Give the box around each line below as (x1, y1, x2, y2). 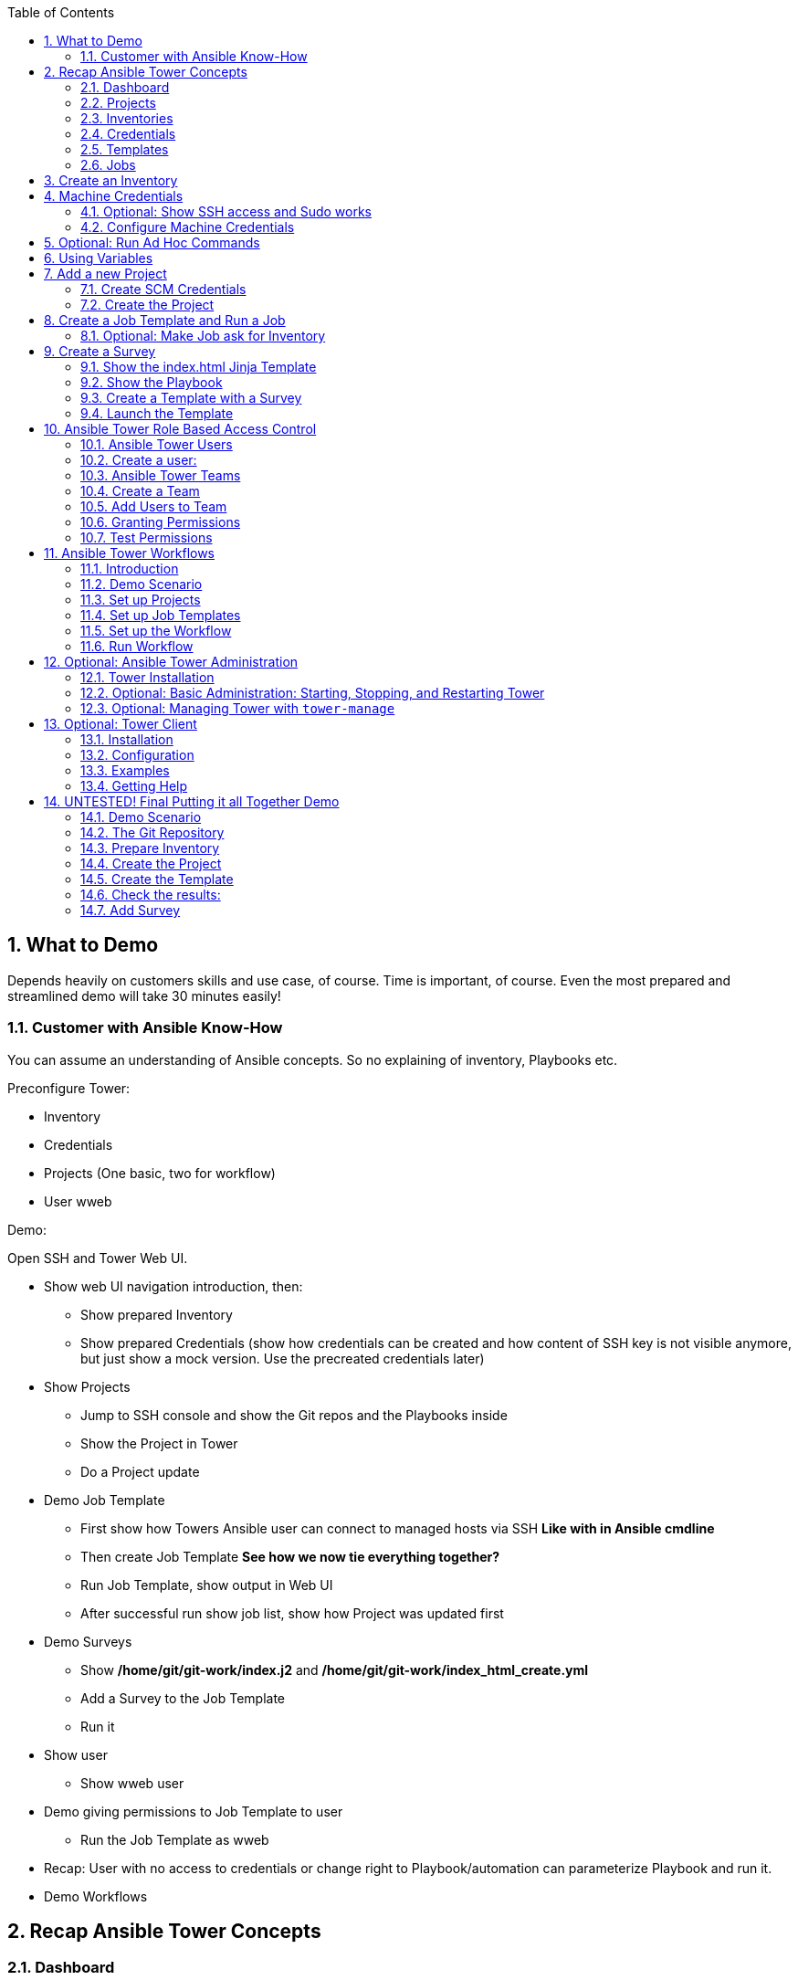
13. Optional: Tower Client (44, 716, 197, 732)
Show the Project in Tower (80, 1435, 238, 1451)
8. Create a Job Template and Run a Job (44, 312, 286, 328)
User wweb (44, 1193, 112, 1209)
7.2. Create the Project (80, 297, 215, 312)
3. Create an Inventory (44, 173, 178, 188)
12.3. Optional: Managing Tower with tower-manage (80, 700, 395, 716)
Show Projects (44, 1378, 131, 1395)
